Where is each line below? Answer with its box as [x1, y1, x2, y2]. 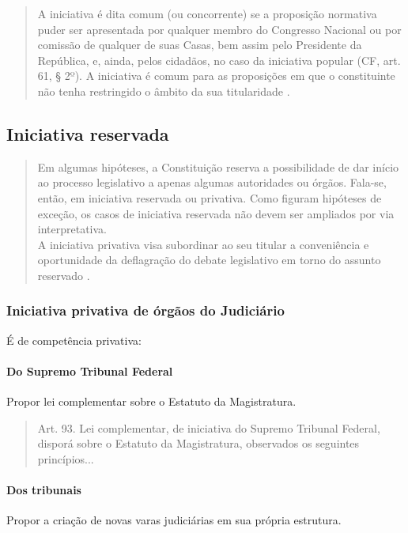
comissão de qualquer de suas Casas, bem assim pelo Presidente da [37, 36, 362, 53]
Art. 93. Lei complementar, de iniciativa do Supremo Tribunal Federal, [37, 419, 380, 436]
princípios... [37, 450, 94, 467]
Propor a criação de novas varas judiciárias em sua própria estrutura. [6, 512, 342, 528]
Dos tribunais [6, 482, 81, 498]
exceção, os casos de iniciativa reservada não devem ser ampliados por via [37, 205, 395, 221]
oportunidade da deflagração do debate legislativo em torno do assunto [37, 251, 381, 268]
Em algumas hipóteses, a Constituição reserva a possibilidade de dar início [37, 158, 399, 175]
